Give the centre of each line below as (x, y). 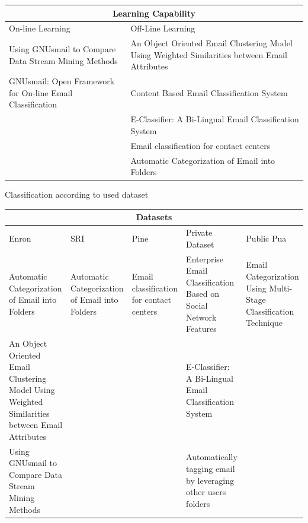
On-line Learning (40, 28)
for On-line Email (41, 92)
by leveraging (210, 480)
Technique (264, 323)
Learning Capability (154, 13)
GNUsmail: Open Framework (62, 81)
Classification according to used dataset (77, 194)
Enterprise (205, 259)
